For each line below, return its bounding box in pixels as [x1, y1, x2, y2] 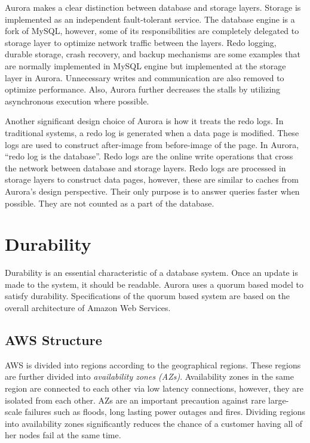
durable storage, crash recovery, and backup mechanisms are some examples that [5, 48, 300, 60]
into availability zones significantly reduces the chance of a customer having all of [5, 417, 303, 429]
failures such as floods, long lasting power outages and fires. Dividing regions [24, 405, 306, 418]
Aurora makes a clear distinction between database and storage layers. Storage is [5, 1, 301, 13]
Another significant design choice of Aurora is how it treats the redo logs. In [5, 115, 284, 127]
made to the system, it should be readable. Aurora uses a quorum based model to [5, 278, 303, 290]
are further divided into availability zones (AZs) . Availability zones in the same [5, 370, 294, 383]
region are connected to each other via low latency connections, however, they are [5, 382, 303, 394]
